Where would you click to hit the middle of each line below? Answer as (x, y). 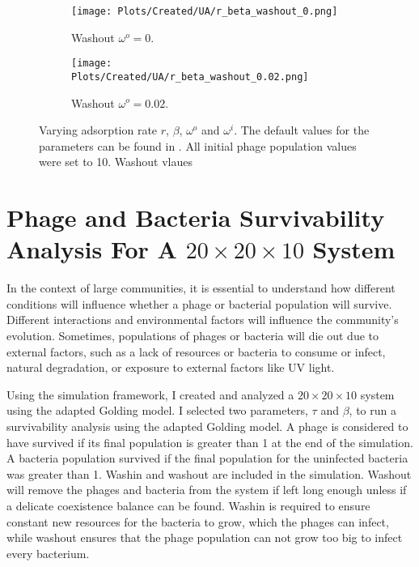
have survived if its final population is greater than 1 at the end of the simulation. (210, 442)
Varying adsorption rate (98, 130)
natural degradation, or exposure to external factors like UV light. (171, 367)
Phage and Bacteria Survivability (196, 217)
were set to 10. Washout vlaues (116, 162)
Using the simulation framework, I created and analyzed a (150, 394)
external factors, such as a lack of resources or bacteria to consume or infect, (196, 351)
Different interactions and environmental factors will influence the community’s (203, 320)
